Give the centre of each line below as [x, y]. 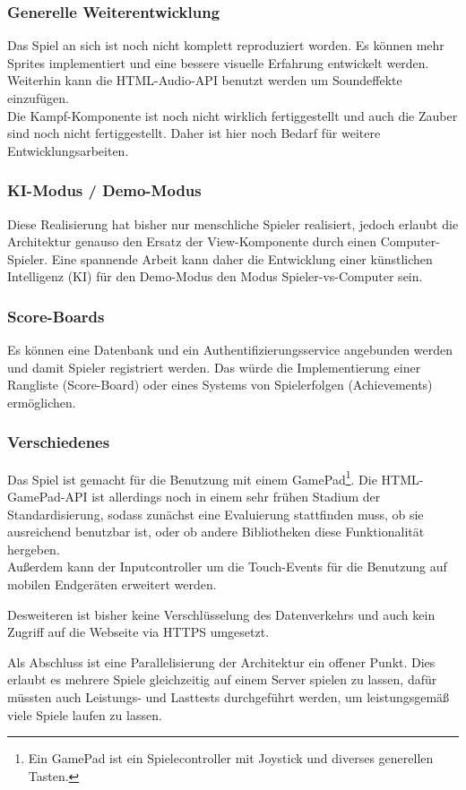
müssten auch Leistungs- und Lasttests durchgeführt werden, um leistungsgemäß [229, 696]
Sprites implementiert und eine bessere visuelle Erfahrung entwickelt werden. [218, 62]
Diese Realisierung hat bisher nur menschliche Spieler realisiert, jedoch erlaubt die [233, 223]
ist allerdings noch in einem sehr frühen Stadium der [236, 497]
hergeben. [34, 549]
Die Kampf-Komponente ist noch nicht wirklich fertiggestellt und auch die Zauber [233, 115]
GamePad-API [47, 497]
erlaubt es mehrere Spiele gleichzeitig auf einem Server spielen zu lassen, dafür [222, 679]
